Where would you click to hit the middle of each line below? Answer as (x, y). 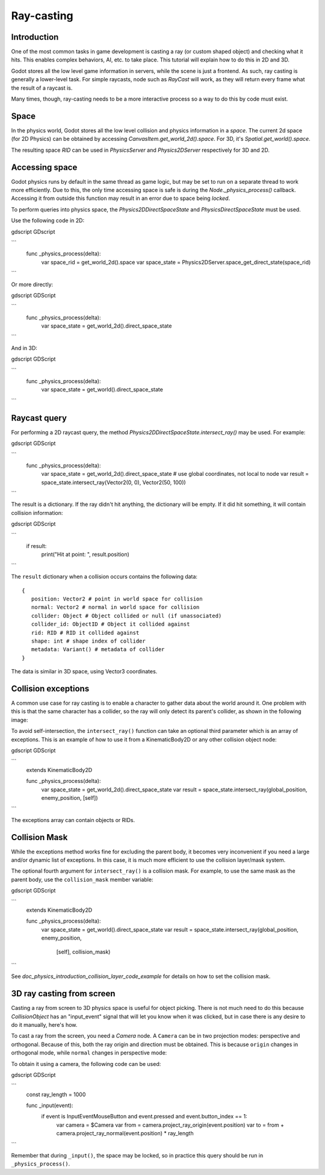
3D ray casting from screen (63, 994)
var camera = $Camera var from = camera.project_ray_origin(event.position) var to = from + (170, 1125)
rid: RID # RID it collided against (85, 633)
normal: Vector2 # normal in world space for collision (115, 607)
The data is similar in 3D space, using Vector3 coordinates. (84, 672)
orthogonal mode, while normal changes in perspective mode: (89, 1053)
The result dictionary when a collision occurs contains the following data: (104, 577)
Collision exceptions (50, 689)
